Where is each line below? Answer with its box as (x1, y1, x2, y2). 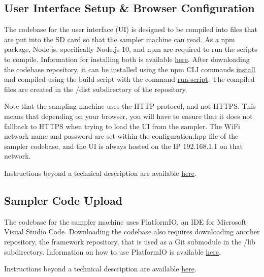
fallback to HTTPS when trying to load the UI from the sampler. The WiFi (4, 120, 240, 131)
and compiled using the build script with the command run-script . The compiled (4, 74, 255, 84)
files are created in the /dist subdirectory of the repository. (4, 83, 187, 94)
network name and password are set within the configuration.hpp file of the (4, 131, 239, 141)
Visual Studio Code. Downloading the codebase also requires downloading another (4, 226, 260, 237)
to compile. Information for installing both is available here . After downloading (4, 53, 250, 64)
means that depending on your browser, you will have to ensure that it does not (4, 110, 253, 121)
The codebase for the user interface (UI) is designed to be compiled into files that (4, 24, 258, 35)
